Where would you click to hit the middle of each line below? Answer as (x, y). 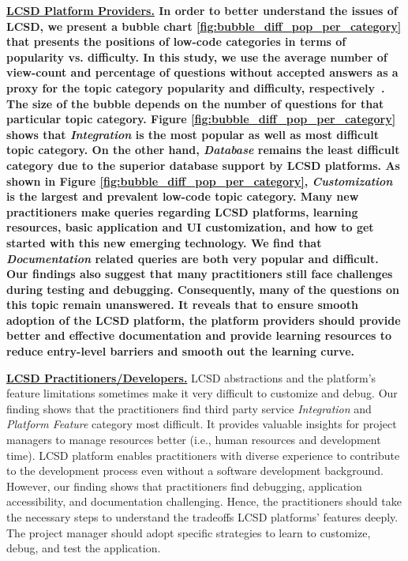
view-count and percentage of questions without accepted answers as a (202, 72)
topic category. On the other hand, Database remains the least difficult (203, 150)
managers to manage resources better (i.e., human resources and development (194, 440)
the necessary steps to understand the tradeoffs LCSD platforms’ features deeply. (202, 517)
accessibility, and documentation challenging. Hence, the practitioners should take (204, 501)
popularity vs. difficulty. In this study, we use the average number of (197, 56)
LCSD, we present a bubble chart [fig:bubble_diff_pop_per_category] (204, 26)
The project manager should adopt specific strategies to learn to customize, (189, 532)
